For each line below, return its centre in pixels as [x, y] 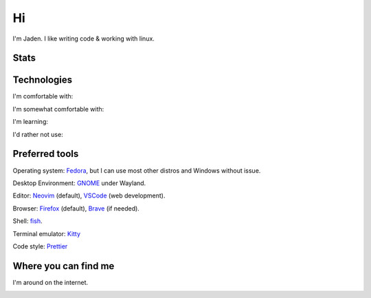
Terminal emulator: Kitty [47, 233]
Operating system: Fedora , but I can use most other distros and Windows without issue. [137, 170]
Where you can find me [64, 266]
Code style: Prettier [40, 246]
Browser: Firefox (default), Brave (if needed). [76, 208]
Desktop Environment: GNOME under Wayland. [79, 183]
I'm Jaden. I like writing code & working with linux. [83, 39]
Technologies [43, 80]
